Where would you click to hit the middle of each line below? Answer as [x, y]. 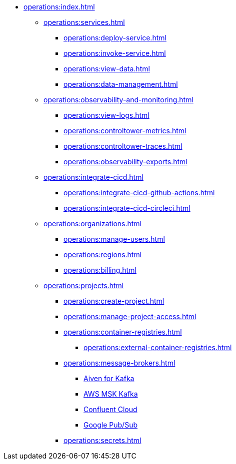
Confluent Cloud [110, 409]
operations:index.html [59, 7]
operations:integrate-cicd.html [93, 177]
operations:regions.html [103, 254]
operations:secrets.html [102, 440]
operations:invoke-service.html [115, 53]
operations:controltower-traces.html [123, 146]
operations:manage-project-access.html [130, 316]
